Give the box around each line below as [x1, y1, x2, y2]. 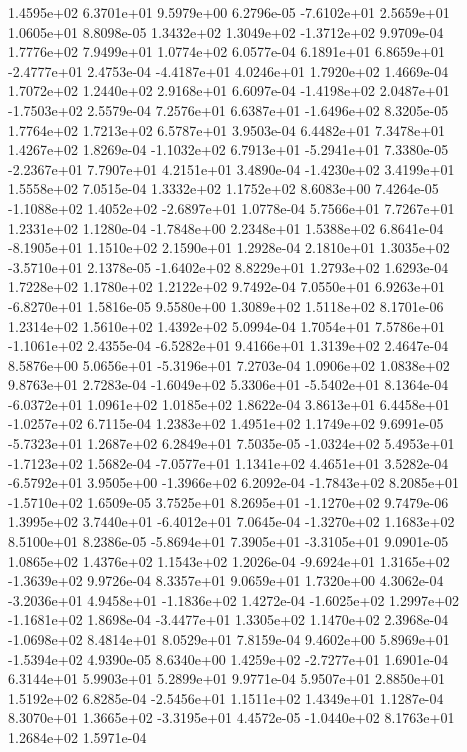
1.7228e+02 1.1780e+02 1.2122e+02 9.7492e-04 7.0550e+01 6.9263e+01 [8, 276, 446, 297]
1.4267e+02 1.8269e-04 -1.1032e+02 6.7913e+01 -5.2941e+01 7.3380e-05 [8, 139, 449, 160]
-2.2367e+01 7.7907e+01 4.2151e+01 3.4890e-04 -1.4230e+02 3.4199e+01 [8, 158, 455, 179]
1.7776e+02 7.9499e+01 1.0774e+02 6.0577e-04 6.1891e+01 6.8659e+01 [8, 41, 446, 62]
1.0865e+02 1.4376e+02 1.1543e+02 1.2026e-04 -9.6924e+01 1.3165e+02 [8, 550, 450, 571]
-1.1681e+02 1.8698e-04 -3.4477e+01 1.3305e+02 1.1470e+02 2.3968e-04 [8, 609, 449, 630]
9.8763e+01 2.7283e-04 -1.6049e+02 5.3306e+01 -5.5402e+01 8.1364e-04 [8, 374, 449, 395]
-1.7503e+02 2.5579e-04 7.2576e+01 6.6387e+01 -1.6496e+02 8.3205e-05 [8, 99, 449, 120]
